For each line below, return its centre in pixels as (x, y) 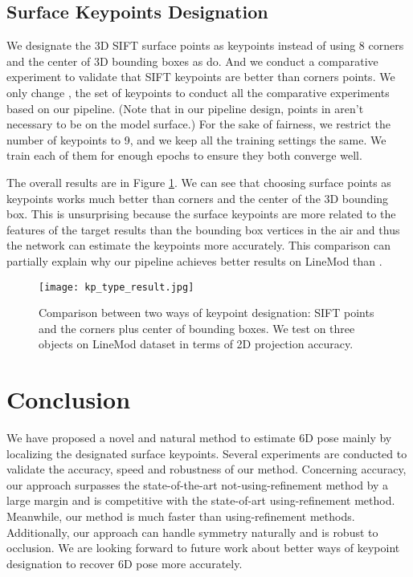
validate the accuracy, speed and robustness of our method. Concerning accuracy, (206, 469)
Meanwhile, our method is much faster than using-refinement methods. (181, 516)
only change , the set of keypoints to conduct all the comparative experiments (198, 92)
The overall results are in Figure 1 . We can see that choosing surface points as (199, 182)
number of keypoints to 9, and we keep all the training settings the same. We (196, 139)
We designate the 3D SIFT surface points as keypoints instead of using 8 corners (205, 45)
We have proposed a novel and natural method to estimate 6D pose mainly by (199, 438)
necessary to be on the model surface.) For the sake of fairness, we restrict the (199, 124)
